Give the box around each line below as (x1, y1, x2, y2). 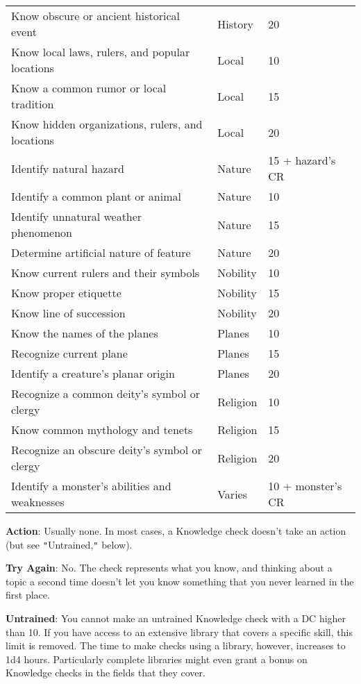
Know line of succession (11, 305, 126, 321)
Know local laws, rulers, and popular (11, 44, 190, 60)
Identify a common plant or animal (11, 188, 181, 204)
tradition (11, 96, 54, 112)
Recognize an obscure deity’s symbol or (11, 442, 202, 458)
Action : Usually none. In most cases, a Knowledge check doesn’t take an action (6, 524, 346, 537)
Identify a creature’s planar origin (11, 365, 175, 381)
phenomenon (11, 224, 73, 240)
